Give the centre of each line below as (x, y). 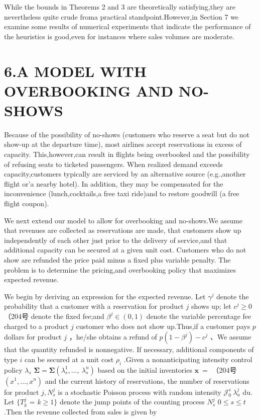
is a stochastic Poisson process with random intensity (140, 392)
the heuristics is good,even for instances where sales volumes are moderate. (119, 36)
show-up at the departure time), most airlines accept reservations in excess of (123, 144)
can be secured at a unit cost (69, 359)
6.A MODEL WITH (75, 71)
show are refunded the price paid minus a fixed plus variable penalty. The (117, 260)
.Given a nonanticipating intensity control (188, 359)
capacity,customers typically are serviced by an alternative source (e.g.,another (125, 174)
